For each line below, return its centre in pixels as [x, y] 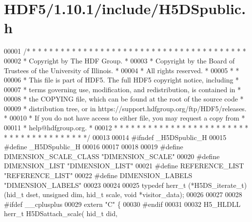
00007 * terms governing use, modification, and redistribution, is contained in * [123, 89]
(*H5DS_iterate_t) [218, 185]
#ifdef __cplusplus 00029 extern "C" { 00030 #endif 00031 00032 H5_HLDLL [122, 204]
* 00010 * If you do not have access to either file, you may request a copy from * [125, 118]
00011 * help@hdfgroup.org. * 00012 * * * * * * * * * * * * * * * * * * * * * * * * [126, 128]
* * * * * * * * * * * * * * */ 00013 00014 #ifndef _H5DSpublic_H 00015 [115, 137]
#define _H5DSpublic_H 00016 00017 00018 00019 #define [94, 147]
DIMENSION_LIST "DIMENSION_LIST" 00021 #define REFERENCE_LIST [124, 166]
